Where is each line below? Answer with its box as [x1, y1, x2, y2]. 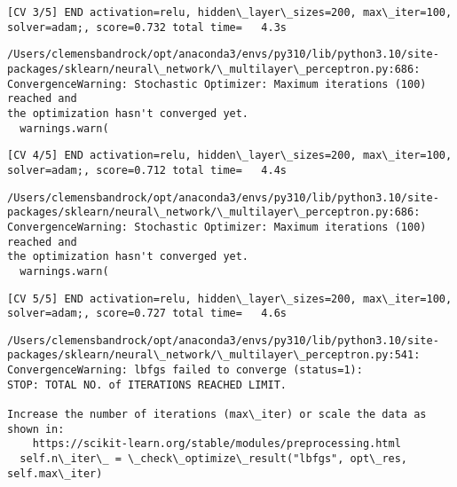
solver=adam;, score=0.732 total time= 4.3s [7, 20, 287, 34]
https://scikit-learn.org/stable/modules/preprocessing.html [32, 437, 401, 451]
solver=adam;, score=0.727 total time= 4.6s [7, 307, 287, 320]
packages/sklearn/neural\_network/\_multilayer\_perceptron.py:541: [7, 349, 421, 362]
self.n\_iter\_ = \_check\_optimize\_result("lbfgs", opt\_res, [20, 452, 408, 466]
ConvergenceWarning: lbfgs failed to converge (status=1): [7, 364, 363, 377]
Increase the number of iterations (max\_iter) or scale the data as [7, 408, 427, 421]
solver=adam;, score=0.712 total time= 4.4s [7, 163, 287, 177]
